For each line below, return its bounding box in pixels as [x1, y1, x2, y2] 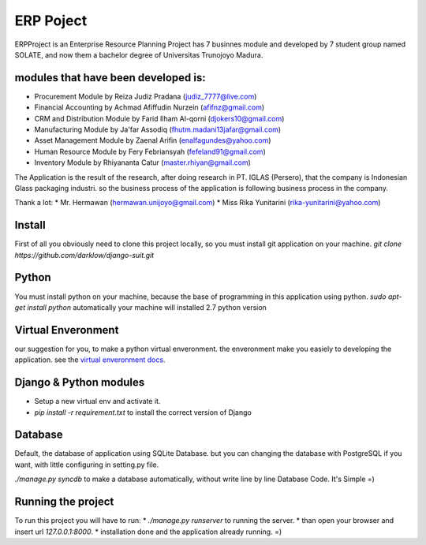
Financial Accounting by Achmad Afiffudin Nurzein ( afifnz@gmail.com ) [34, 103, 265, 112]
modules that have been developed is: [14, 71, 206, 84]
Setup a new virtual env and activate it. [34, 397, 161, 406]
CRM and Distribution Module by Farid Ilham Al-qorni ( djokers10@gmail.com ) [34, 114, 285, 123]
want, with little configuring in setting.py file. [14, 460, 159, 469]
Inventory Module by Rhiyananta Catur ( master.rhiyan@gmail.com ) [34, 158, 252, 167]
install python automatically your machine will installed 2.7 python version [27, 302, 267, 312]
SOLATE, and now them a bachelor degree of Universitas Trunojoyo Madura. [14, 50, 263, 59]
